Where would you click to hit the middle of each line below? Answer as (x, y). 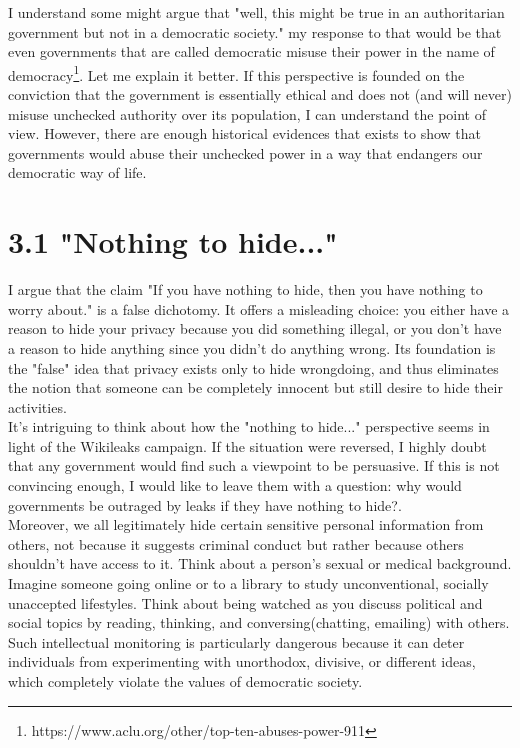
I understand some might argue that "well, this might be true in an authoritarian (256, 12)
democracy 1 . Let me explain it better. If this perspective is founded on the (236, 73)
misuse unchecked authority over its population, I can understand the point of (247, 113)
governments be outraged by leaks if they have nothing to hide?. (205, 504)
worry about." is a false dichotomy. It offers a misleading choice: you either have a (259, 308)
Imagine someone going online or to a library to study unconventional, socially (248, 583)
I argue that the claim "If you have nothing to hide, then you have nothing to (245, 289)
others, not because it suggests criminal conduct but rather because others (236, 543)
